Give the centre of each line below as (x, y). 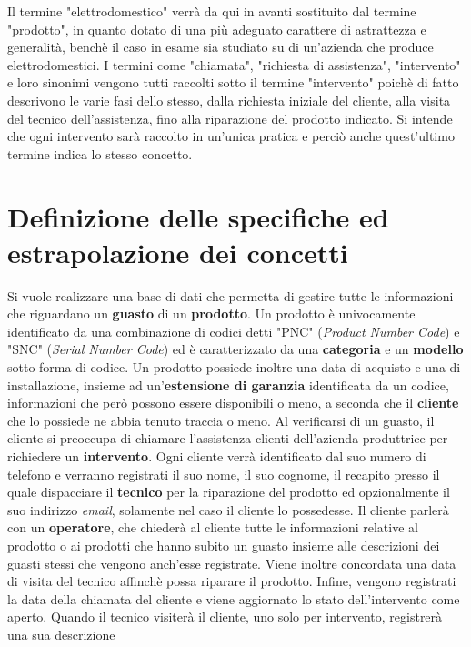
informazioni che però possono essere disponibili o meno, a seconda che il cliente (233, 403)
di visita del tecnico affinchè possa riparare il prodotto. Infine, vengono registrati (232, 581)
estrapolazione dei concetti (178, 252)
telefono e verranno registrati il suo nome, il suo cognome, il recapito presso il (224, 474)
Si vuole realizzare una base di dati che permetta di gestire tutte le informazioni (230, 295)
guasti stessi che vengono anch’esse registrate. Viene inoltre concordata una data (232, 563)
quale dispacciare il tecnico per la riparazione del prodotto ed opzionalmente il (229, 492)
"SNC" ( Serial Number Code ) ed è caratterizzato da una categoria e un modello (235, 349)
